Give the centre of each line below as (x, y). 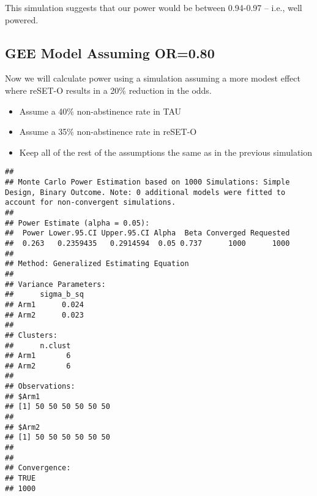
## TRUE (21, 479)
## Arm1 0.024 (44, 304)
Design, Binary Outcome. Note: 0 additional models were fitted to (145, 192)
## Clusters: (31, 335)
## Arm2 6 (38, 366)
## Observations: (40, 387)
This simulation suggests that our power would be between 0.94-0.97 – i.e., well (154, 7)
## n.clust (38, 345)
